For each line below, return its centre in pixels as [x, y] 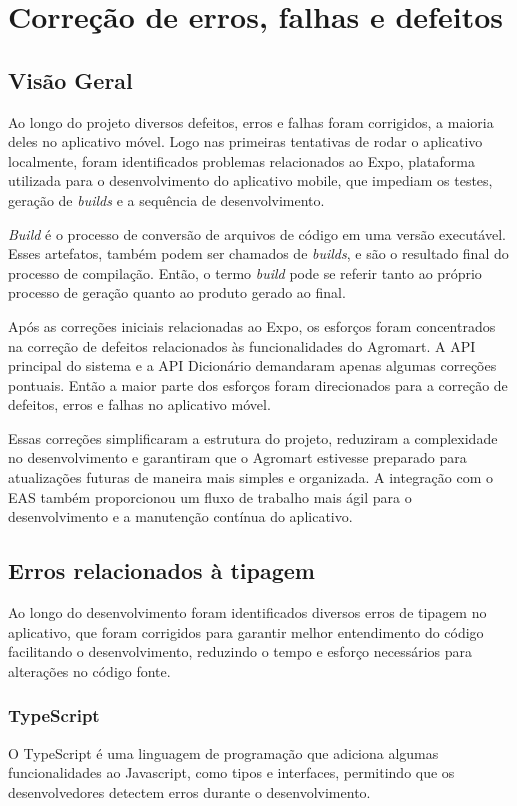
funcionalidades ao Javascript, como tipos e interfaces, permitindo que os [231, 772]
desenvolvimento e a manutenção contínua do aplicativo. [180, 516]
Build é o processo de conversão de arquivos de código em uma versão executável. [257, 233]
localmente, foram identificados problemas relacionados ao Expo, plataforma [241, 160]
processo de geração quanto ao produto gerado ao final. [177, 292]
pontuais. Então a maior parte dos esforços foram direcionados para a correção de [258, 384]
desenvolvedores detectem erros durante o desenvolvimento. [189, 791]
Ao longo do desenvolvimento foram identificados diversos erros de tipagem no [247, 612]
